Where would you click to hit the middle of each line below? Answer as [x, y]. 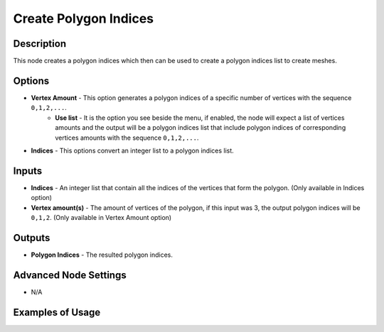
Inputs [28, 171]
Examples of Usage [57, 312]
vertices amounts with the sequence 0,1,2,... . [127, 138]
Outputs [32, 238]
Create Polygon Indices [84, 18]
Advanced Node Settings [70, 275]
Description [40, 44]
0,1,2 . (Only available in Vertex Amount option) [101, 217]
